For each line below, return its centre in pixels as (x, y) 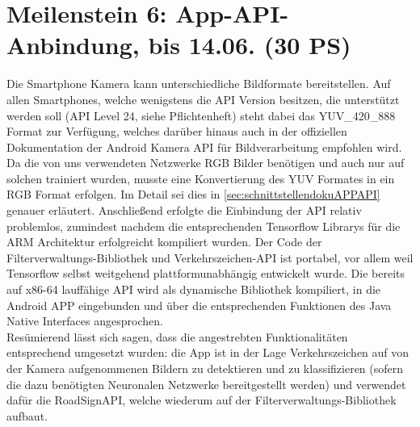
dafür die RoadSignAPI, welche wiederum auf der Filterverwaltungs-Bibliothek (202, 400)
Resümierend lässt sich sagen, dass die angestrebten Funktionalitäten (177, 336)
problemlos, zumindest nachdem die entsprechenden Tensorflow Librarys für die (204, 226)
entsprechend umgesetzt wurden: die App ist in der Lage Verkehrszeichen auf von (208, 352)
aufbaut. (27, 415)
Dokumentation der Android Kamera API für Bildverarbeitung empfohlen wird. (204, 147)
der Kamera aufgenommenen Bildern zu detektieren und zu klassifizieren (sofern (205, 368)
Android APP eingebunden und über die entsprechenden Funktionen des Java (199, 305)
